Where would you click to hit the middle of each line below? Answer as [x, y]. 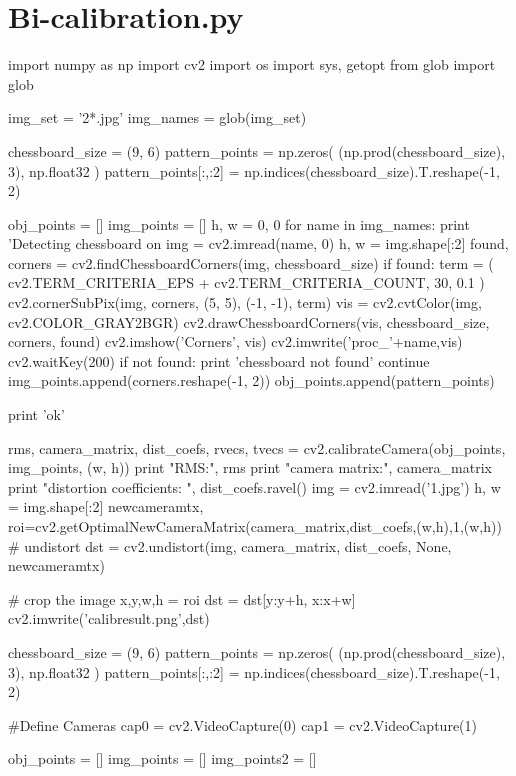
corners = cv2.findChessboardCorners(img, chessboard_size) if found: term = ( [251, 262]
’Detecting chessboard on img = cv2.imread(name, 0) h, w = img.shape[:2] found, [258, 243]
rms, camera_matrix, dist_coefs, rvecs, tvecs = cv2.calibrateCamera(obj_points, [257, 447]
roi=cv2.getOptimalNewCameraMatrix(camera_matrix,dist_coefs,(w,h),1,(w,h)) [255, 526]
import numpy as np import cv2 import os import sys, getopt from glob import [252, 64]
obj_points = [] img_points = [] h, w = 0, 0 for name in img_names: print [239, 223]
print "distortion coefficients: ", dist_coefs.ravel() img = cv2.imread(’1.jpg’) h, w [254, 486]
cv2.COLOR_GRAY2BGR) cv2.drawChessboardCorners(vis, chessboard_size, [249, 321]
